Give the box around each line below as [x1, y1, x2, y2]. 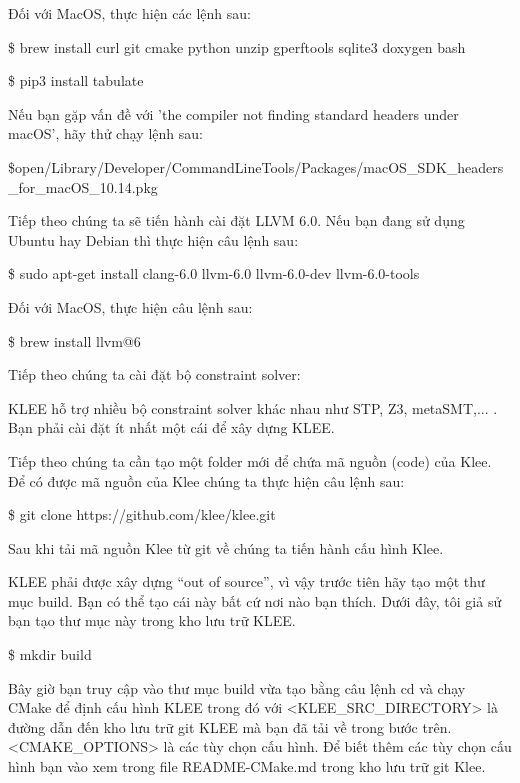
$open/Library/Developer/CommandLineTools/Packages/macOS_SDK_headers [8, 156, 504, 177]
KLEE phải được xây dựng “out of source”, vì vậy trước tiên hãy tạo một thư [8, 571, 485, 592]
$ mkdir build [8, 644, 92, 665]
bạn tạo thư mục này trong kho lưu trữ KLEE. [8, 610, 296, 631]
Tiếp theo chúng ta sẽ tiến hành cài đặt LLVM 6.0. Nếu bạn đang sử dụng [8, 210, 465, 231]
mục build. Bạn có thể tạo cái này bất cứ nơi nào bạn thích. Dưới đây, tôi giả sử [8, 590, 502, 611]
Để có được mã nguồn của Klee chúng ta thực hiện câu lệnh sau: [8, 470, 405, 491]
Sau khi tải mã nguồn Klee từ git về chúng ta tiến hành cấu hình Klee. [8, 537, 444, 558]
